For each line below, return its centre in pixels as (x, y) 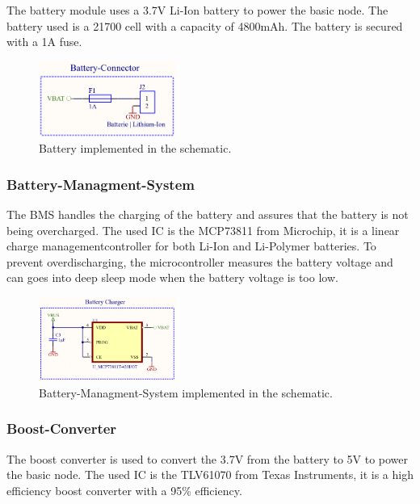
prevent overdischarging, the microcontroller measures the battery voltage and (200, 261)
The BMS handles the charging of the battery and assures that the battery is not (208, 214)
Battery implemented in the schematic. (135, 148)
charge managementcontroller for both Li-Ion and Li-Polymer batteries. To (191, 246)
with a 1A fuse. (44, 42)
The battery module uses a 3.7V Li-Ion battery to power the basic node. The (197, 10)
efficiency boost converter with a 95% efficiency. (124, 490)
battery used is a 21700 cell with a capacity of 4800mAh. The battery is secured (205, 25)
